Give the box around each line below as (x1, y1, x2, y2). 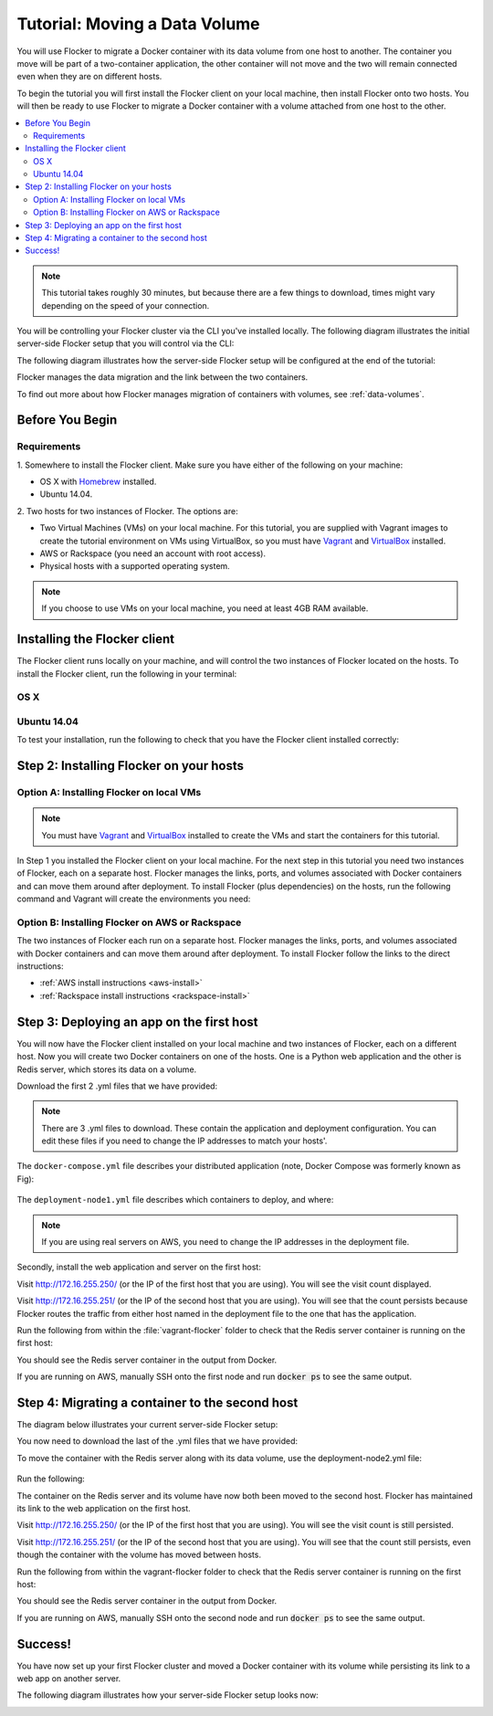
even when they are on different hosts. (16, 71, 163, 82)
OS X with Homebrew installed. (39, 476, 157, 488)
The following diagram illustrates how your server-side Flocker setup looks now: (16, 1690, 319, 1700)
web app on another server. (16, 1673, 121, 1684)
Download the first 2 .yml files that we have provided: (16, 1080, 218, 1091)
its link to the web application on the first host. (16, 1503, 191, 1514)
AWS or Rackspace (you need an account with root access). (39, 548, 267, 559)
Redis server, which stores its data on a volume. (16, 1064, 197, 1075)
